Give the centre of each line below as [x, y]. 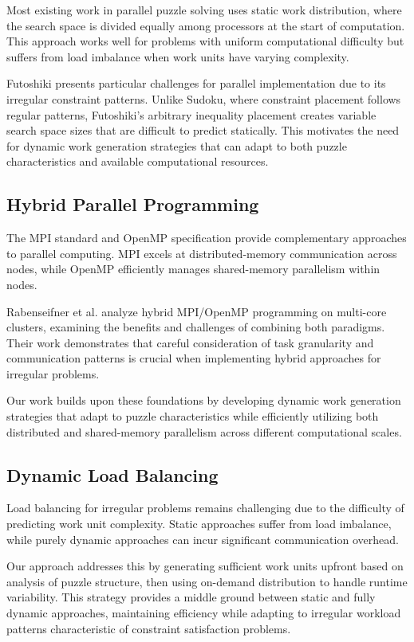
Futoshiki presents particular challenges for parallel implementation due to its [196, 83]
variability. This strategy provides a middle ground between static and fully [191, 597]
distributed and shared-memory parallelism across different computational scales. [204, 431]
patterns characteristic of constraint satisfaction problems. [149, 628]
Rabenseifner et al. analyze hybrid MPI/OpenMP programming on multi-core [197, 311]
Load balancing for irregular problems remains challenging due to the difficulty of [205, 508]
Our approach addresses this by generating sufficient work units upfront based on [205, 566]
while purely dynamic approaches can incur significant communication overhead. [203, 539]
